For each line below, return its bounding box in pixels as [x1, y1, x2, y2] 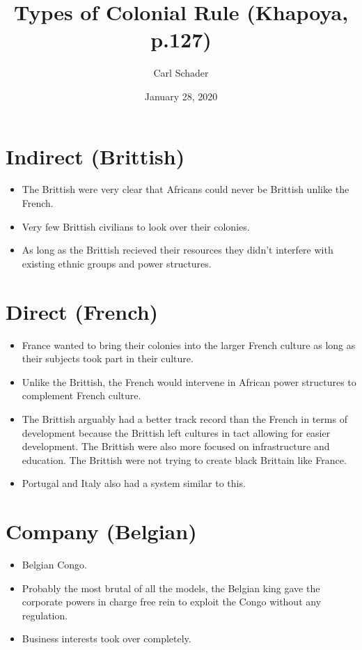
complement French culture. [22, 388, 141, 403]
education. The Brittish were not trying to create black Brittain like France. [22, 452, 347, 467]
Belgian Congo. [22, 557, 87, 571]
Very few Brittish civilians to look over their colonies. [22, 219, 250, 233]
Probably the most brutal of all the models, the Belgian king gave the [22, 580, 320, 595]
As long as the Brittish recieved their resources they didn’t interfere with [22, 242, 333, 257]
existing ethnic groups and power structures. [22, 256, 212, 270]
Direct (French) [6, 297, 159, 325]
